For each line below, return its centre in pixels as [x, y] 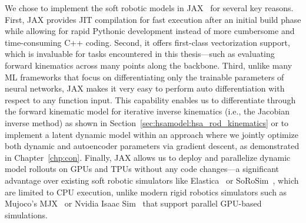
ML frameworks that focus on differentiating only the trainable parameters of [144, 77]
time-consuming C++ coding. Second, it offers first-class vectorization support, [147, 42]
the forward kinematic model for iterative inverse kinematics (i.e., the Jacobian [147, 111]
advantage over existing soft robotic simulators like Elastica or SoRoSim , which [152, 180]
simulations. [26, 214]
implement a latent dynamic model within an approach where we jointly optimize [152, 134]
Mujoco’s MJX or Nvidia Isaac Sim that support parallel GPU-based [133, 203]
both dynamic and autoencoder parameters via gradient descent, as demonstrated [152, 146]
